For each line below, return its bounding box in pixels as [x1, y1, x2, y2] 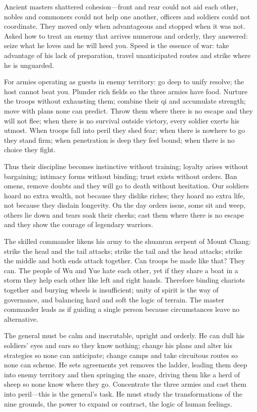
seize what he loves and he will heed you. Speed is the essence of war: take [4, 40, 229, 51]
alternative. [4, 313, 39, 324]
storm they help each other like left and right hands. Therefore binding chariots [4, 275, 245, 285]
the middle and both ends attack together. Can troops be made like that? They [4, 255, 245, 266]
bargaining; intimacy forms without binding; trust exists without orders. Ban [4, 171, 237, 181]
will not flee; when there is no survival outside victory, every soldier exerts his [4, 115, 240, 125]
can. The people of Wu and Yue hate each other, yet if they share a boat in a [4, 265, 238, 275]
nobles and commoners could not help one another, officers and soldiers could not [4, 11, 251, 21]
